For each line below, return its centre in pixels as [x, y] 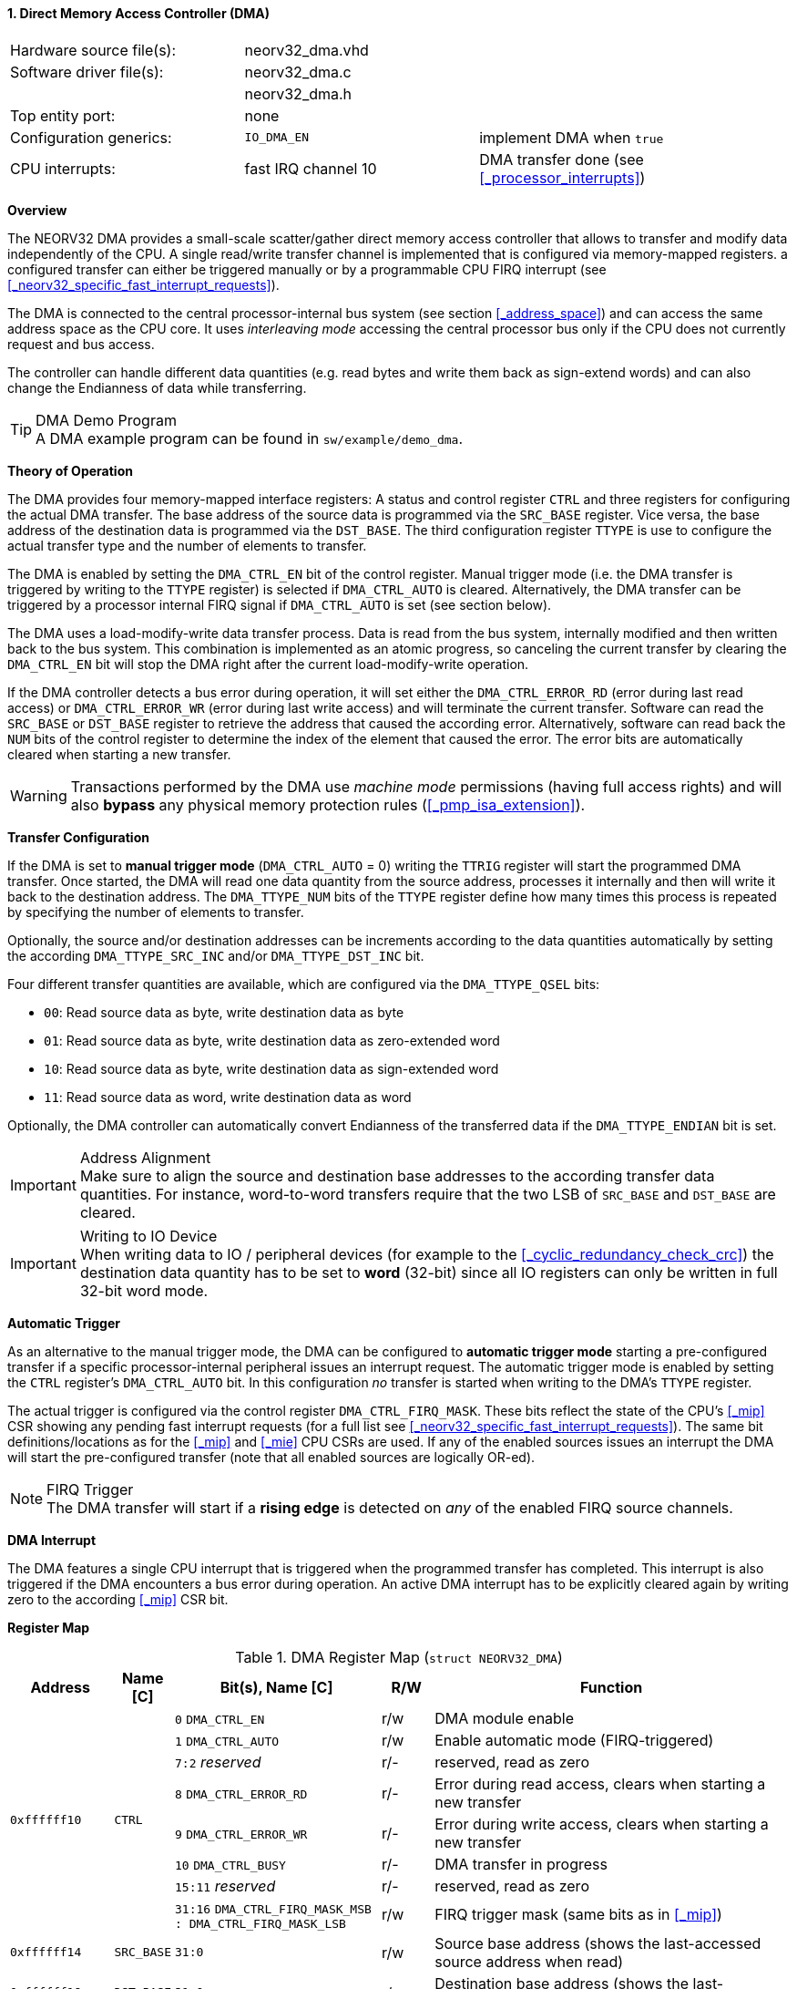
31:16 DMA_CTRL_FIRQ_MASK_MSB [273, 1909]
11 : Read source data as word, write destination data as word [228, 1097]
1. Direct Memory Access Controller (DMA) [139, 13]
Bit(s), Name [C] [276, 1687]
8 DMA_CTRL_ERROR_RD [241, 1794]
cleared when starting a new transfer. [119, 754]
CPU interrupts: [63, 168]
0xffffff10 [46, 1819]
